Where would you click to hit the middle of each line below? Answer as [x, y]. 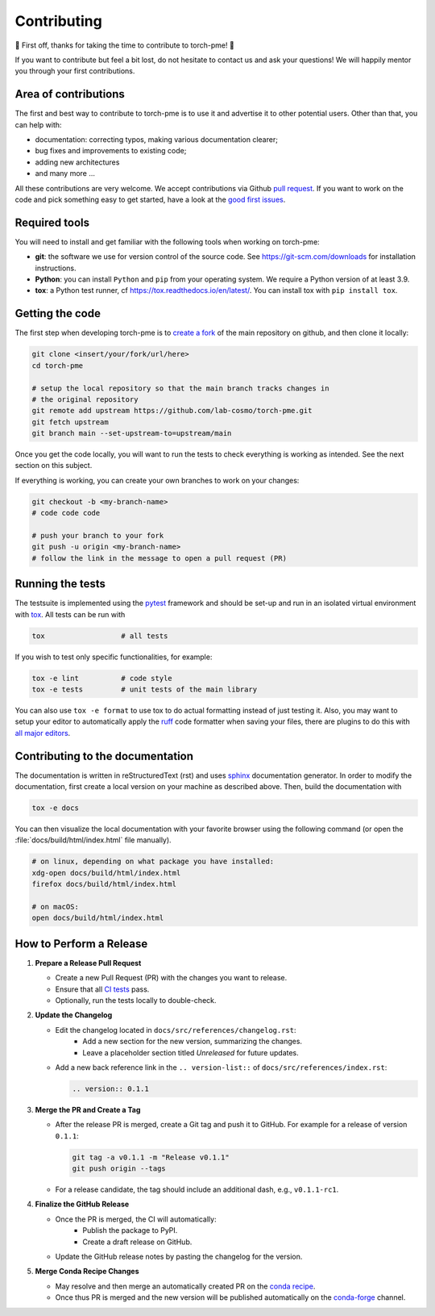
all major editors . [43, 733]
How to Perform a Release [81, 944]
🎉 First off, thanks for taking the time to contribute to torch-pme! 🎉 [125, 45]
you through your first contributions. [75, 71]
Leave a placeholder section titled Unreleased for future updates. [191, 1052]
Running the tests [60, 584]
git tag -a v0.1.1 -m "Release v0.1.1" [151, 1157]
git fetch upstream [70, 422]
